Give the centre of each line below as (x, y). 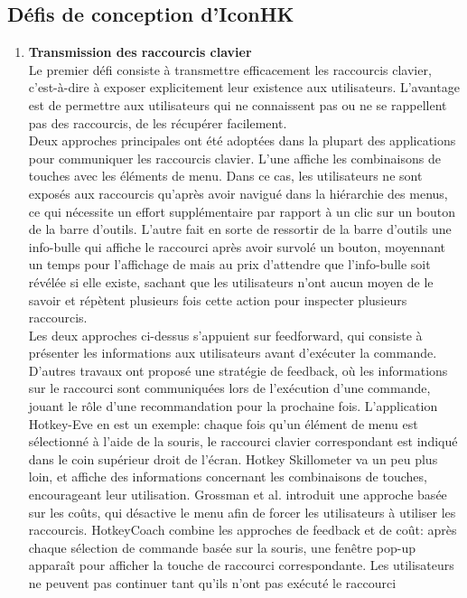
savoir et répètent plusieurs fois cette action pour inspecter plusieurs (218, 299)
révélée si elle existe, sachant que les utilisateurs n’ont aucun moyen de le (231, 281)
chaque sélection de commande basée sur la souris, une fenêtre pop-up (222, 547)
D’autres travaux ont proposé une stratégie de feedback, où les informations (238, 370)
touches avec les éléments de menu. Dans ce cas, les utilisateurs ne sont (225, 176)
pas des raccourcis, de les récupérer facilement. (158, 122)
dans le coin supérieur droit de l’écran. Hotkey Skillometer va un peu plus (233, 458)
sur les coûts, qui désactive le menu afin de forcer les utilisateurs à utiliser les (242, 512)
